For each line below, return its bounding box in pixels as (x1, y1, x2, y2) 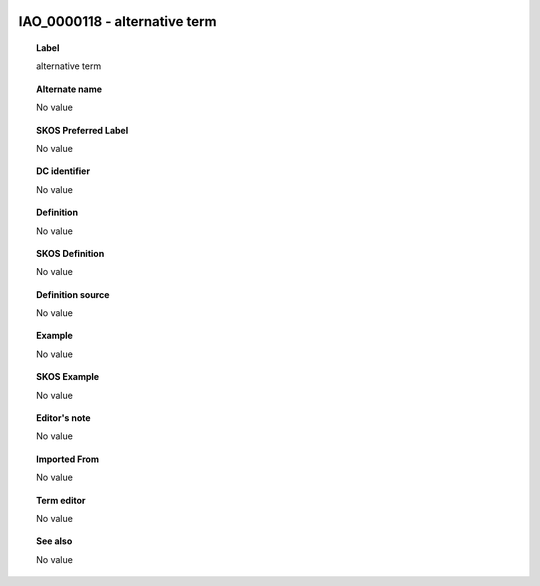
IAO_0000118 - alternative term (18, 13, 217, 30)
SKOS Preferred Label (36, 124, 129, 136)
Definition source (36, 288, 110, 300)
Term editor (36, 494, 86, 506)
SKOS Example (36, 371, 100, 383)
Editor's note (36, 412, 91, 424)
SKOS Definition (36, 247, 105, 259)
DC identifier (36, 165, 90, 177)
